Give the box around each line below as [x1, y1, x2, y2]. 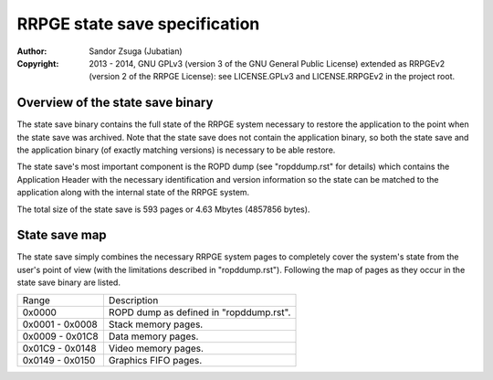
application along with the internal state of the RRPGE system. [16, 187, 250, 198]
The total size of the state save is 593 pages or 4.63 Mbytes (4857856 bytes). [16, 204, 310, 215]
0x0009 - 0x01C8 [22, 330, 100, 343]
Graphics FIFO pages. [108, 354, 203, 366]
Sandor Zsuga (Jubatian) [89, 46, 183, 57]
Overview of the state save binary [16, 95, 214, 111]
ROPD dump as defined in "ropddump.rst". [108, 306, 291, 319]
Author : [16, 46, 47, 57]
